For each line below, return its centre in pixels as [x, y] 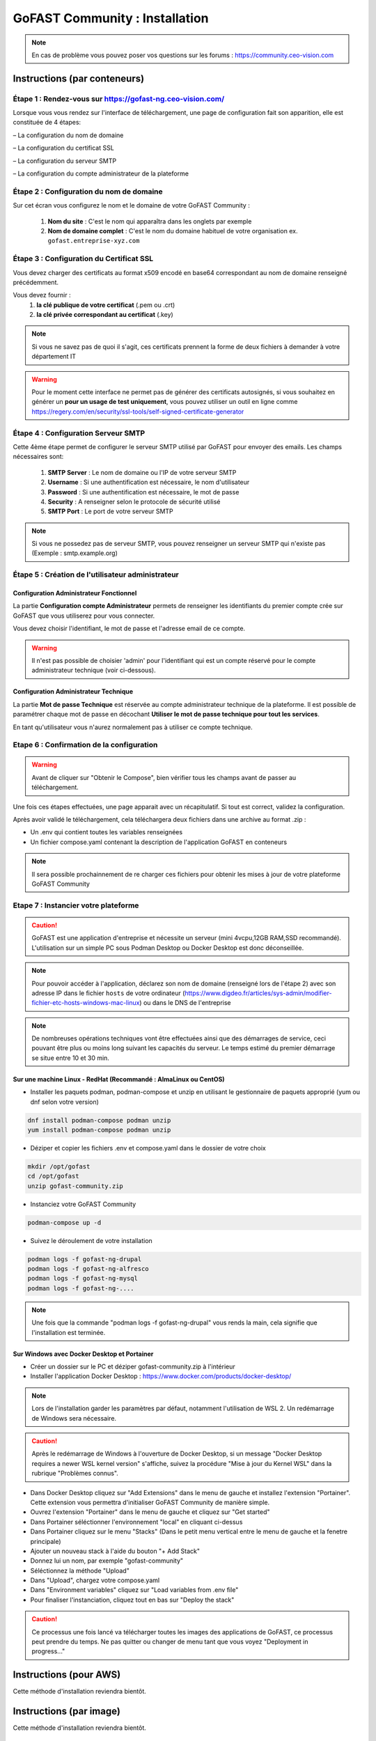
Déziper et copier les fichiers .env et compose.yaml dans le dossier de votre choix [148, 1148]
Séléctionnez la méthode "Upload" [80, 1570]
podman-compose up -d [64, 1223]
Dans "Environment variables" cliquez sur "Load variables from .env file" [134, 1590]
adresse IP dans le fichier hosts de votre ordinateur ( [108, 993]
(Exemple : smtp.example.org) [75, 553]
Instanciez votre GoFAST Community [83, 1204]
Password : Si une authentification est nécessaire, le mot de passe [143, 492]
